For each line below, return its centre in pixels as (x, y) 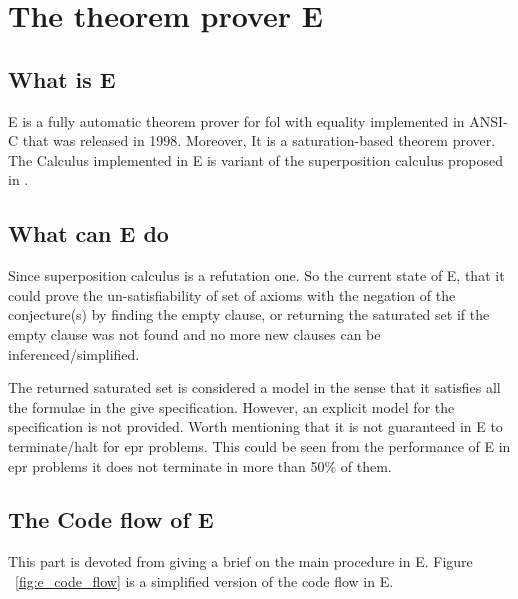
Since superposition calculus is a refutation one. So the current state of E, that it (256, 275)
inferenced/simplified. (74, 353)
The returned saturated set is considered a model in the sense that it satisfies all (254, 387)
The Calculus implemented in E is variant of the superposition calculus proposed (256, 159)
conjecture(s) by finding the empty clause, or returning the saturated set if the (249, 314)
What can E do (88, 233)
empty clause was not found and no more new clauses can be (194, 333)
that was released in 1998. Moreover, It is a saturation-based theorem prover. (259, 140)
